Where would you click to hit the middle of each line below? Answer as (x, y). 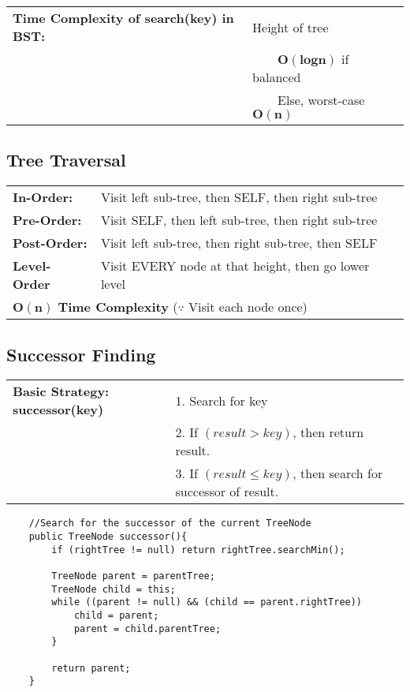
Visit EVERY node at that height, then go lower (235, 266)
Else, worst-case (321, 100)
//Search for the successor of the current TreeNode (170, 524)
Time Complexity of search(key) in (123, 18)
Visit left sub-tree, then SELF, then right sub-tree (239, 197)
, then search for (338, 473)
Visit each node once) (248, 307)
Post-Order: (50, 243)
